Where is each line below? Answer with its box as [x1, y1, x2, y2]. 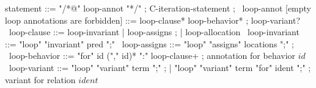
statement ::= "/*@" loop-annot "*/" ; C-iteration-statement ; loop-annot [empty [5, 2, 312, 14]
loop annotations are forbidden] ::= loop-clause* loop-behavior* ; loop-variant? [5, 13, 300, 26]
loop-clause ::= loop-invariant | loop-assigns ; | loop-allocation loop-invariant [9, 25, 299, 38]
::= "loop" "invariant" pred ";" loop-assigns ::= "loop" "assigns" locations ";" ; [5, 37, 294, 50]
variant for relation [5, 73, 76, 86]
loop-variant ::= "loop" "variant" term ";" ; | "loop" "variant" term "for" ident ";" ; [9, 61, 311, 73]
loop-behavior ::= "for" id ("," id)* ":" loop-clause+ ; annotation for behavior [9, 49, 296, 62]
